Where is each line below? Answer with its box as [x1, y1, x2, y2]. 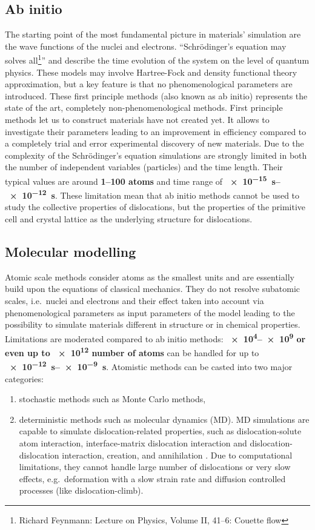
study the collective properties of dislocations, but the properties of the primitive [5, 200, 306, 213]
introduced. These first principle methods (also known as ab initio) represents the [5, 89, 308, 102]
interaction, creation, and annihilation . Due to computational [62, 448, 293, 461]
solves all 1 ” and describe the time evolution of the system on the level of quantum [5, 52, 310, 67]
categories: [5, 372, 44, 385]
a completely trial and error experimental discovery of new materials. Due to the [5, 137, 304, 150]
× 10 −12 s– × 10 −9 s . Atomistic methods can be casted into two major [10, 359, 293, 373]
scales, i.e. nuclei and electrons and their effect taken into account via [5, 294, 264, 307]
